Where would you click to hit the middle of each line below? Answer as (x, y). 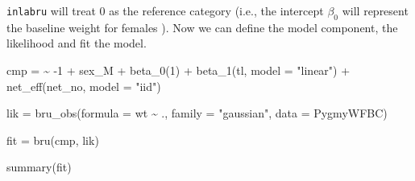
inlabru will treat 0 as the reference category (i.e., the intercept (165, 10)
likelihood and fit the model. (77, 43)
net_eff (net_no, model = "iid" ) (84, 86)
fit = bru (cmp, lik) (53, 140)
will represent (375, 10)
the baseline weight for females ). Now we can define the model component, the (202, 27)
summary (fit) (39, 167)
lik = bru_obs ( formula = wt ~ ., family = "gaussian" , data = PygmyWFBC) (197, 113)
